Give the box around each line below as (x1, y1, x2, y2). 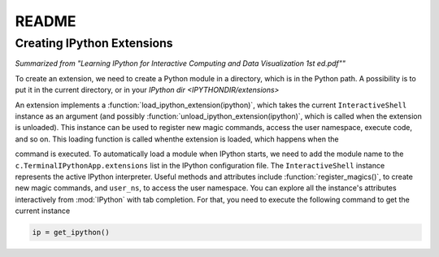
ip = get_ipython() (32, 228, 110, 237)
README (15, 12, 76, 30)
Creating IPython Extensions (15, 36, 174, 50)
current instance (15, 206, 71, 216)
